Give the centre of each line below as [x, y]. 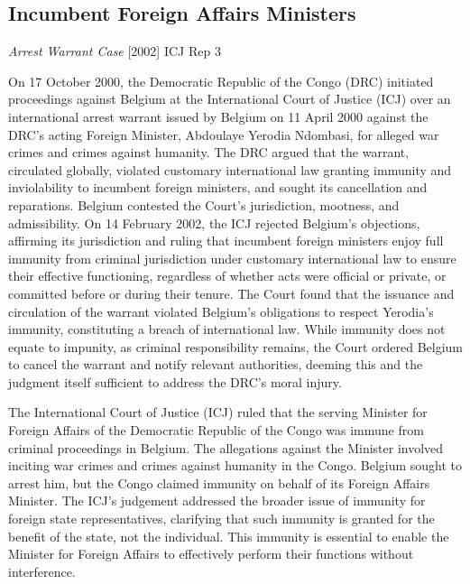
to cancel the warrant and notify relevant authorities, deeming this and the [216, 364]
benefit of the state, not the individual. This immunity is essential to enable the [229, 536]
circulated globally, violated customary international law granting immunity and [230, 169]
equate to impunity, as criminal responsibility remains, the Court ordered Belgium [235, 346]
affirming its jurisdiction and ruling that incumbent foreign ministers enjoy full [226, 241]
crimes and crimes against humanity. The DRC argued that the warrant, [209, 152]
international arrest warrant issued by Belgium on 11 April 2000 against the [218, 116]
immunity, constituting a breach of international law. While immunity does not [227, 329]
